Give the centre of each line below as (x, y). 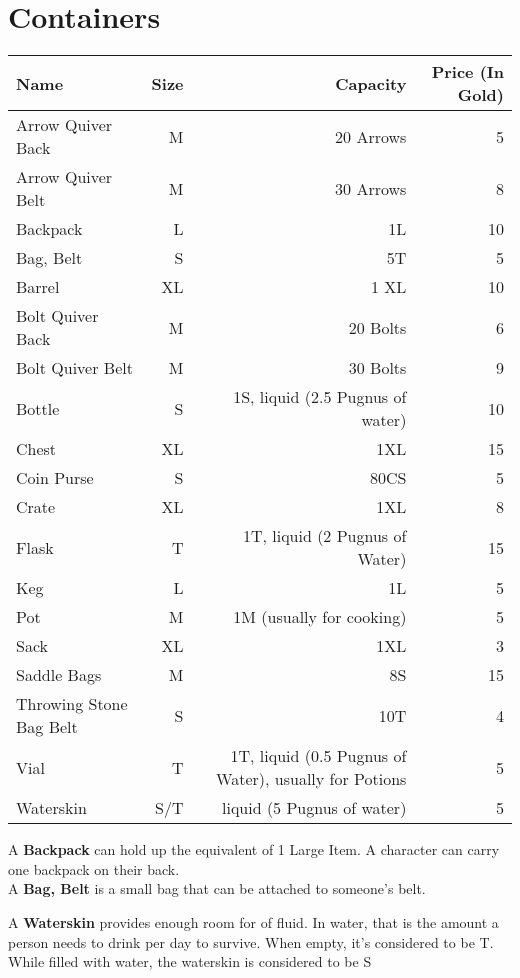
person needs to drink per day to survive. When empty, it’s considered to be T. (251, 941)
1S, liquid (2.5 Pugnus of (320, 397)
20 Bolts (377, 327)
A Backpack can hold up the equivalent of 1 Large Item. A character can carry (254, 849)
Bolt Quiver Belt (74, 368)
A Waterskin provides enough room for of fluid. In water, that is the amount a (253, 921)
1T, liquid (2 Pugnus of (324, 536)
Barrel (38, 287)
